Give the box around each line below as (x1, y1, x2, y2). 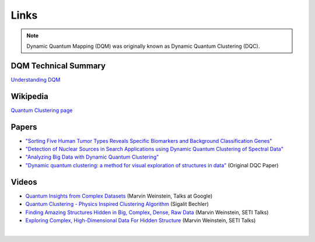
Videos (10, 177, 37, 187)
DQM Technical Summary (10, 61, 106, 71)
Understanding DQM (10, 76, 61, 83)
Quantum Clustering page (10, 107, 73, 114)
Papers (10, 122, 37, 132)
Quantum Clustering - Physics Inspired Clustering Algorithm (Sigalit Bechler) (25, 201, 209, 208)
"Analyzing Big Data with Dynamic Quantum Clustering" (25, 153, 159, 160)
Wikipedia (10, 91, 49, 101)
